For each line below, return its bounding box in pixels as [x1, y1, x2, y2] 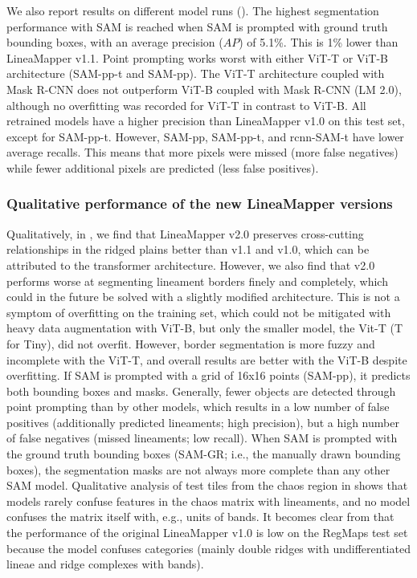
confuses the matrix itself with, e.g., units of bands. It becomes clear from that [6, 508, 395, 525]
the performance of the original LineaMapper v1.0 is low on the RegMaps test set [6, 524, 408, 541]
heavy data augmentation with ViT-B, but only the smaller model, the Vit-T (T [6, 320, 403, 336]
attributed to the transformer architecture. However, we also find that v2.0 [6, 256, 375, 273]
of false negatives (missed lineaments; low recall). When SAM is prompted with [6, 429, 398, 446]
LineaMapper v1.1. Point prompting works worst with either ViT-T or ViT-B [6, 49, 389, 66]
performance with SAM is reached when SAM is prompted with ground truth [6, 18, 388, 35]
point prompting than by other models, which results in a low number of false [6, 398, 390, 415]
